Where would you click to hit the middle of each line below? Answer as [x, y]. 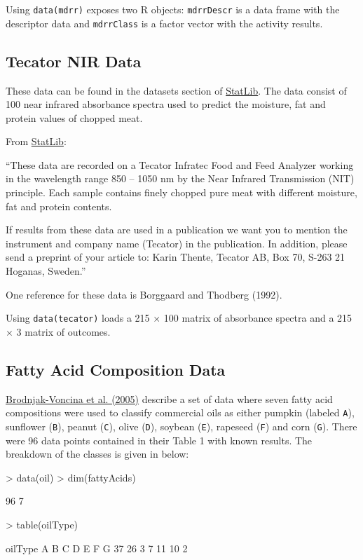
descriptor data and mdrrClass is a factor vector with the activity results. [164, 23]
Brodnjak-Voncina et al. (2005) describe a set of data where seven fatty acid [169, 398]
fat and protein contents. [59, 206]
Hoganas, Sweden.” [46, 271]
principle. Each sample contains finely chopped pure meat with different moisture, [181, 192]
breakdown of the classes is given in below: [97, 454]
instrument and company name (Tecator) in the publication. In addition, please [177, 243]
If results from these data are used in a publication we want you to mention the [177, 230]
